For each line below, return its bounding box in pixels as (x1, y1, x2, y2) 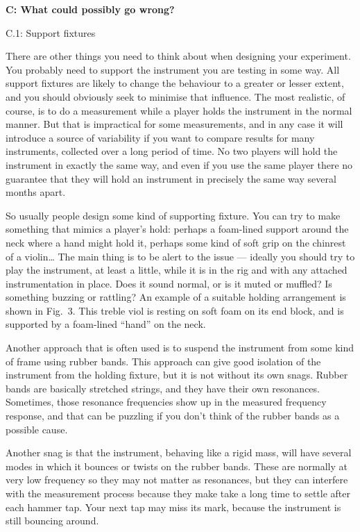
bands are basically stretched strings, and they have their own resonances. (6, 381, 320, 395)
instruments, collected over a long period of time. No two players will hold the (6, 144, 338, 158)
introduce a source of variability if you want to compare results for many (6, 130, 315, 144)
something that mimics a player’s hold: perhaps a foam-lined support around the (6, 222, 349, 236)
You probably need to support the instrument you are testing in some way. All (6, 62, 340, 76)
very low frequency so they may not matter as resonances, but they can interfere (6, 472, 348, 487)
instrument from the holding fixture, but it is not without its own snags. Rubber (6, 367, 348, 382)
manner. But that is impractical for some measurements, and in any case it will (6, 117, 343, 131)
